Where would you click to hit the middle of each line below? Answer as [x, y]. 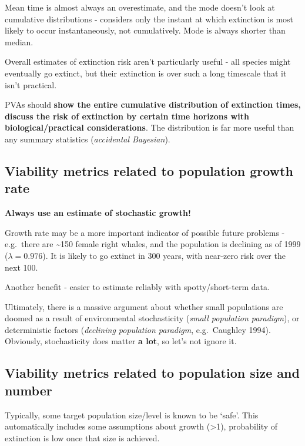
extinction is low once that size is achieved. [82, 437]
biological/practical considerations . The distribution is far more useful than [150, 127]
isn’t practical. [31, 84]
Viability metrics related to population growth [149, 170]
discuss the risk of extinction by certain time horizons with [127, 116]
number [29, 390]
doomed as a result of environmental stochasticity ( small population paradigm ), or [152, 318]
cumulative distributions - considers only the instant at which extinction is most [149, 19]
